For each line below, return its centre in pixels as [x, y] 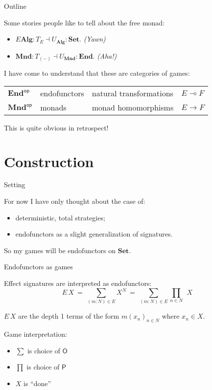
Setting [15, 184]
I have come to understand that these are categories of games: [97, 73]
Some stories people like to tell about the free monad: [84, 22]
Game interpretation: [35, 334]
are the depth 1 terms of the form [69, 316]
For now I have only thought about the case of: [75, 201]
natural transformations [132, 93]
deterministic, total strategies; [60, 217]
